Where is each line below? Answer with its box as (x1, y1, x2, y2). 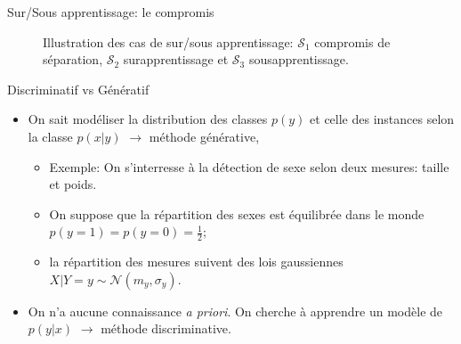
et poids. (49, 175, 97, 193)
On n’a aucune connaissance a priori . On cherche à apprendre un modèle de (28, 301, 443, 320)
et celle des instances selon (310, 110, 455, 128)
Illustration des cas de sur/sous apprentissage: (43, 32, 294, 51)
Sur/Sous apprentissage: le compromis (7, 3, 214, 20)
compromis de (314, 32, 391, 51)
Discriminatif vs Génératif (7, 79, 150, 98)
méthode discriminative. (101, 319, 231, 338)
